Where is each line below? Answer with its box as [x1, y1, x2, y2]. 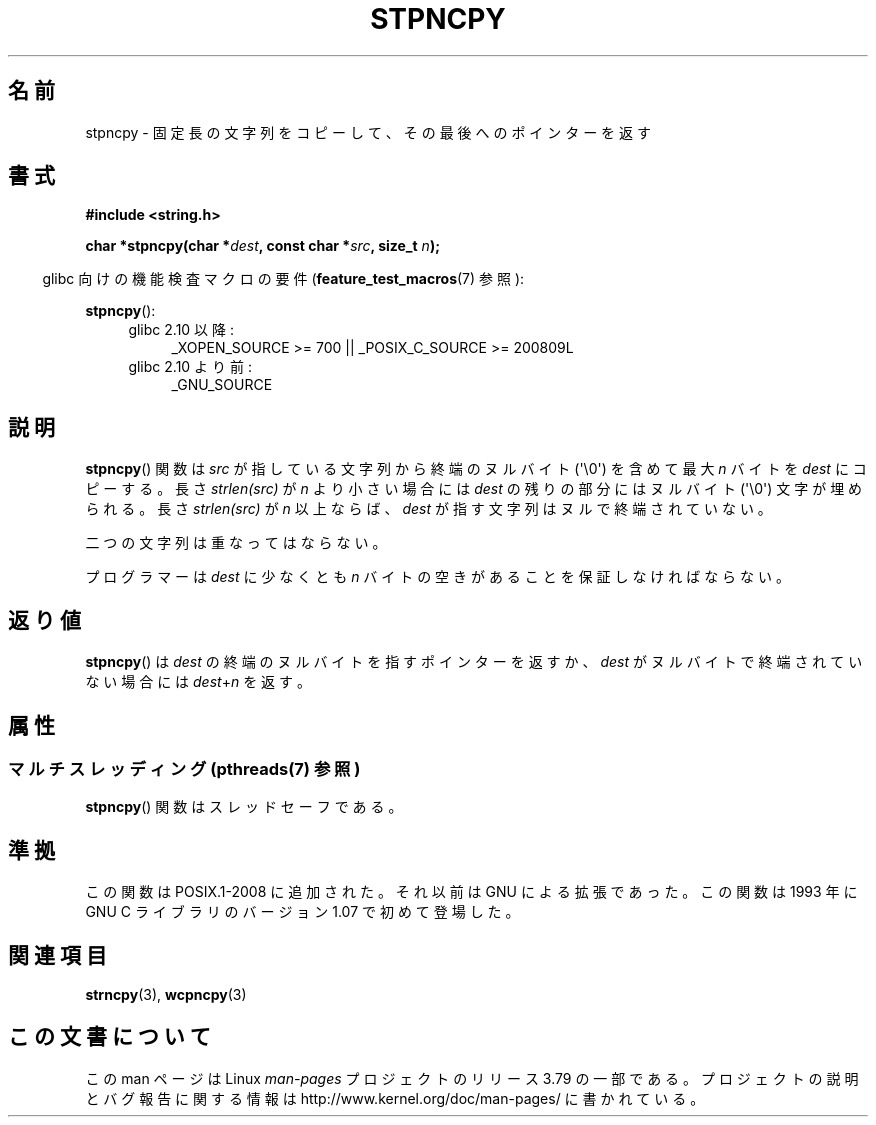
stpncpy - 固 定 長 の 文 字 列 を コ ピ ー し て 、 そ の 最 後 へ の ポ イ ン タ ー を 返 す [85, 123, 651, 141]
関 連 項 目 [8, 942, 107, 968]
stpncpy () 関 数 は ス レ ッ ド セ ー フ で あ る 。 [85, 798, 403, 816]
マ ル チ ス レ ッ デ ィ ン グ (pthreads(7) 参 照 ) [8, 758, 361, 779]
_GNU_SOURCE [171, 376, 273, 394]
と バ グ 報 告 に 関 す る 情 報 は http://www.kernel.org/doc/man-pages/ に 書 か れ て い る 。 [85, 1089, 705, 1107]
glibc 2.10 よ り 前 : [128, 358, 252, 376]
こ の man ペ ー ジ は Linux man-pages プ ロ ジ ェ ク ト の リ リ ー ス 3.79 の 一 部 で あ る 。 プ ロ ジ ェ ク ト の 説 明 [85, 1069, 859, 1087]
